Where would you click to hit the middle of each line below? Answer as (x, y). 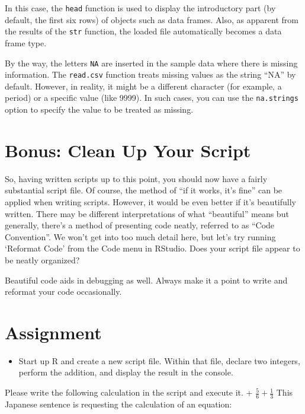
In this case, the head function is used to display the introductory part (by (140, 8)
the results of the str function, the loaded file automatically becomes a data (143, 31)
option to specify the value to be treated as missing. (99, 109)
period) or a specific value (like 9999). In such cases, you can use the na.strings (152, 98)
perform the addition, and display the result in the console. (126, 372)
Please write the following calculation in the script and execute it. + (129, 392)
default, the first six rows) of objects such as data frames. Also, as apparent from (152, 19)
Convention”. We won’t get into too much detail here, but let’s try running (140, 236)
